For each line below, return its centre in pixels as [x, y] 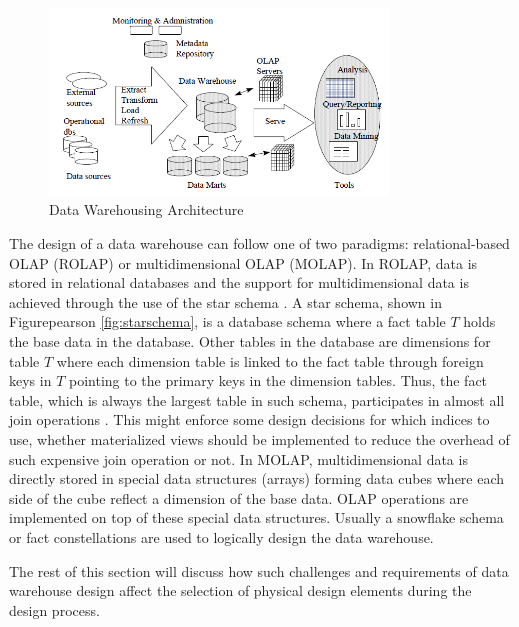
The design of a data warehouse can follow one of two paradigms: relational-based [259, 243]
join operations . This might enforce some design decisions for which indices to [249, 419]
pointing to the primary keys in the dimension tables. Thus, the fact [278, 380]
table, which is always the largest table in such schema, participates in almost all [257, 399]
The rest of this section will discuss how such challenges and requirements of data [259, 570]
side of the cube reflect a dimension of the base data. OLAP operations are [239, 497]
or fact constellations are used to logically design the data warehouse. [221, 536]
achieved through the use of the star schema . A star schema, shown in [225, 301]
